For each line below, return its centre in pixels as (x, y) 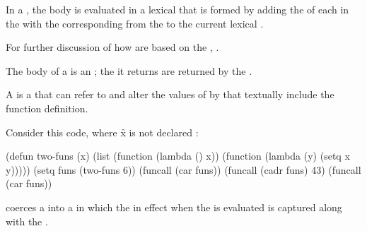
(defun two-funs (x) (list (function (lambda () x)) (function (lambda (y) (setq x (178, 156)
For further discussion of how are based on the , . (112, 47)
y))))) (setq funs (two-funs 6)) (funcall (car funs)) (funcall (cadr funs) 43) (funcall (183, 169)
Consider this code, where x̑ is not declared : (102, 132)
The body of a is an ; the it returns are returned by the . (129, 70)
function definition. (47, 108)
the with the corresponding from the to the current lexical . (135, 23)
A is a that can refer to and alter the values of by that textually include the (170, 94)
